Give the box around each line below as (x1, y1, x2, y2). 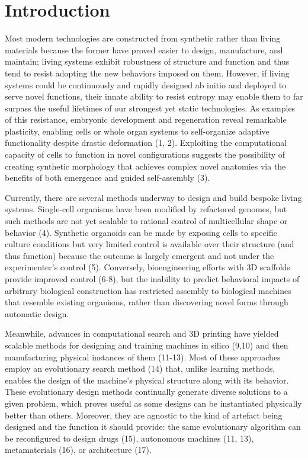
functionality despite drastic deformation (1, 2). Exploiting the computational (5, 136, 287, 149)
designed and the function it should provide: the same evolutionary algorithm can (5, 420, 301, 433)
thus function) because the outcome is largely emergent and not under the (5, 249, 274, 261)
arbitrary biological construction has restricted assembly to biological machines (5, 284, 291, 296)
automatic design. (5, 307, 69, 320)
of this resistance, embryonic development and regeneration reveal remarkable (5, 113, 287, 126)
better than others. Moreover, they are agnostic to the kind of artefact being (5, 408, 283, 421)
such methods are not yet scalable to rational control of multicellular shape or (5, 215, 288, 227)
